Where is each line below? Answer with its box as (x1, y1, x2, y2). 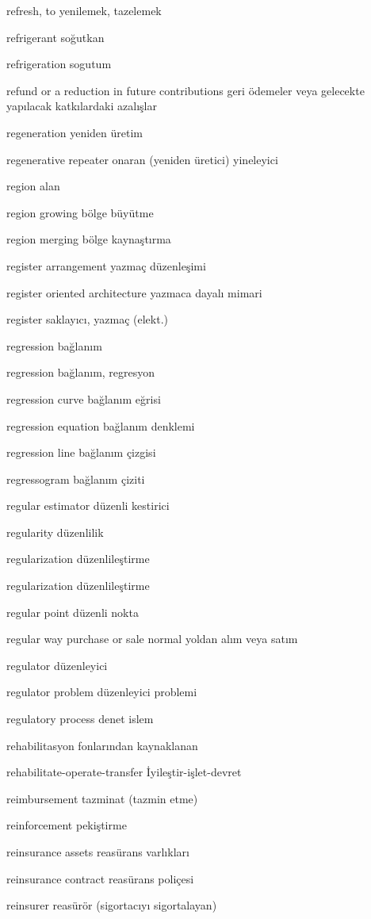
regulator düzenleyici (6, 657, 108, 673)
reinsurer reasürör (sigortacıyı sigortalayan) (6, 897, 217, 913)
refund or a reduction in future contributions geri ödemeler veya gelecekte (6, 82, 365, 98)
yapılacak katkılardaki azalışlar (6, 98, 157, 114)
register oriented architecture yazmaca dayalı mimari (6, 284, 262, 301)
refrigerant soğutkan (6, 29, 105, 45)
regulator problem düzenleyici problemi (6, 684, 197, 700)
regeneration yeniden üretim (6, 124, 143, 140)
